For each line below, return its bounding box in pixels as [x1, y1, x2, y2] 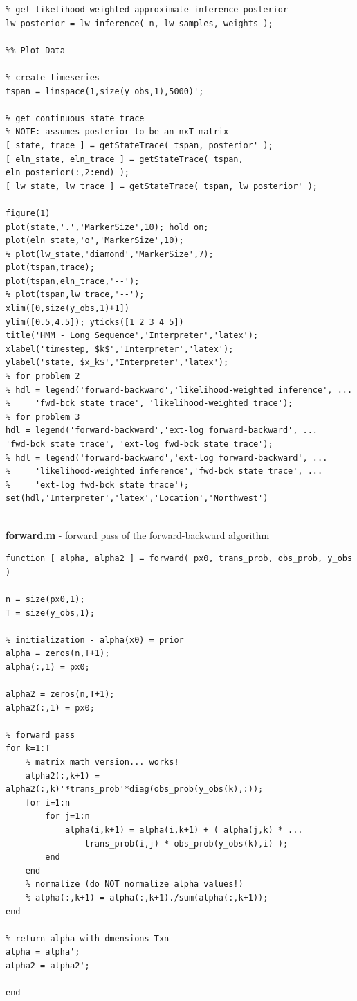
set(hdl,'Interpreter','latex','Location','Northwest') [6, 493, 268, 504]
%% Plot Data [6, 45, 65, 55]
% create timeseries [6, 72, 100, 82]
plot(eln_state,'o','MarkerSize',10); [6, 236, 184, 246]
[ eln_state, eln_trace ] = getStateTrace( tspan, [6, 154, 244, 164]
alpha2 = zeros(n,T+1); [6, 689, 115, 700]
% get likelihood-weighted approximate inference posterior [6, 5, 289, 15]
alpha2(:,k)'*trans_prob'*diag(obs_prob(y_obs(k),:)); [6, 784, 264, 795]
